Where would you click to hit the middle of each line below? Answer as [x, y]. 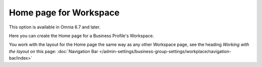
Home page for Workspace [64, 13]
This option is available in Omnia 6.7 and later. [55, 27]
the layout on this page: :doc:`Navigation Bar [54, 51]
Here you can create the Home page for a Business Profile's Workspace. [82, 36]
